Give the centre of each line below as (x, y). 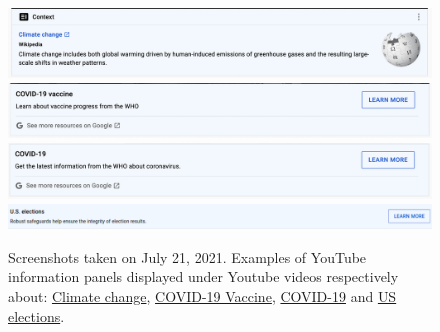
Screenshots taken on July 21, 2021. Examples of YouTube (187, 256)
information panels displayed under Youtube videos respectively (203, 276)
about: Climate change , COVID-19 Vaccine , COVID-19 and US (202, 296)
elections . (36, 315)
